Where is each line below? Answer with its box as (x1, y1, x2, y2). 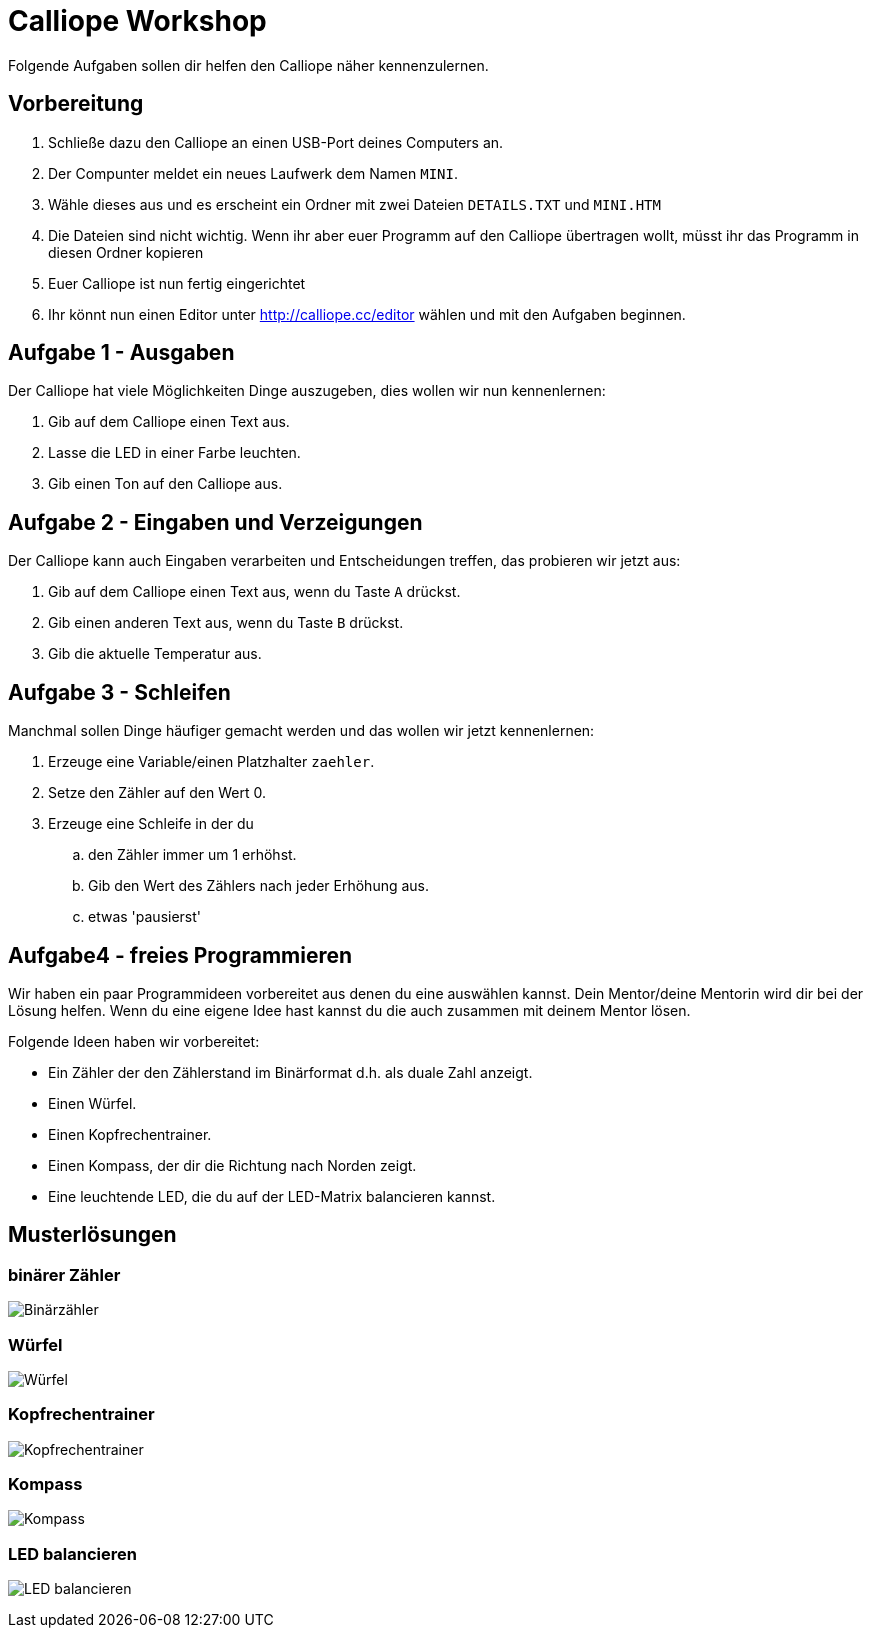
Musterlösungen (8, 1222, 177, 1248)
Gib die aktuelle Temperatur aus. (48, 645, 262, 663)
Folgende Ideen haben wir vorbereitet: (8, 1032, 260, 1050)
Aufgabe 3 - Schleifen (8, 679, 231, 705)
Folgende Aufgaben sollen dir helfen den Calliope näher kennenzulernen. (8, 56, 489, 74)
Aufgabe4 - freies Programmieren (8, 942, 353, 968)
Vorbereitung (8, 91, 144, 117)
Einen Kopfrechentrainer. (48, 1125, 212, 1143)
